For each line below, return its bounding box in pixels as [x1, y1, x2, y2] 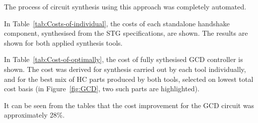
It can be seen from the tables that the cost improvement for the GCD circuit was [4, 100, 255, 110]
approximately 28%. [4, 110, 65, 120]
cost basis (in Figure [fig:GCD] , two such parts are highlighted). [4, 83, 200, 94]
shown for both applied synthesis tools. [4, 37, 123, 48]
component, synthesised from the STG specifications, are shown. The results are [4, 28, 248, 38]
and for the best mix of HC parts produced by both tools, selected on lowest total [4, 73, 254, 84]
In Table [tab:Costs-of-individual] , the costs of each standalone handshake [4, 18, 230, 28]
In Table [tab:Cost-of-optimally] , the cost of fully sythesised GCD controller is [4, 54, 243, 64]
